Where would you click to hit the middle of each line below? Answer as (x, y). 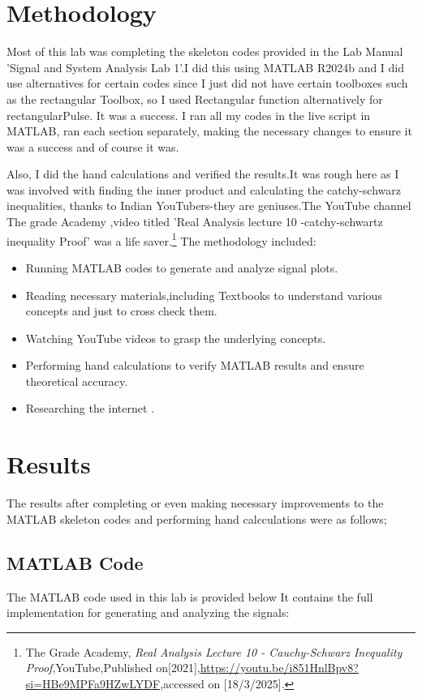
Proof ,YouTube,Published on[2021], (113, 668)
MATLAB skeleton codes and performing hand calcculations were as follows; (197, 518)
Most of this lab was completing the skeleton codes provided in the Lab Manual (205, 51)
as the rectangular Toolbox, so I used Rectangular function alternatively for (195, 98)
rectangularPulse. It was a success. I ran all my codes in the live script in (189, 115)
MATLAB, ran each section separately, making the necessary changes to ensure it (209, 131)
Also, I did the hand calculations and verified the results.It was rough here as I (203, 174)
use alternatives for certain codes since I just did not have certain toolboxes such (207, 83)
